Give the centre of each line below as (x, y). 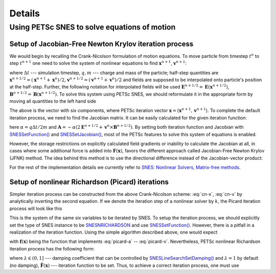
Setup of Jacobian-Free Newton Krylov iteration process (101, 44)
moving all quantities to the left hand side (53, 101)
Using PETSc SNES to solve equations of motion (93, 27)
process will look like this (36, 208)
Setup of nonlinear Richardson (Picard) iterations (89, 182)
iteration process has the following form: (52, 248)
